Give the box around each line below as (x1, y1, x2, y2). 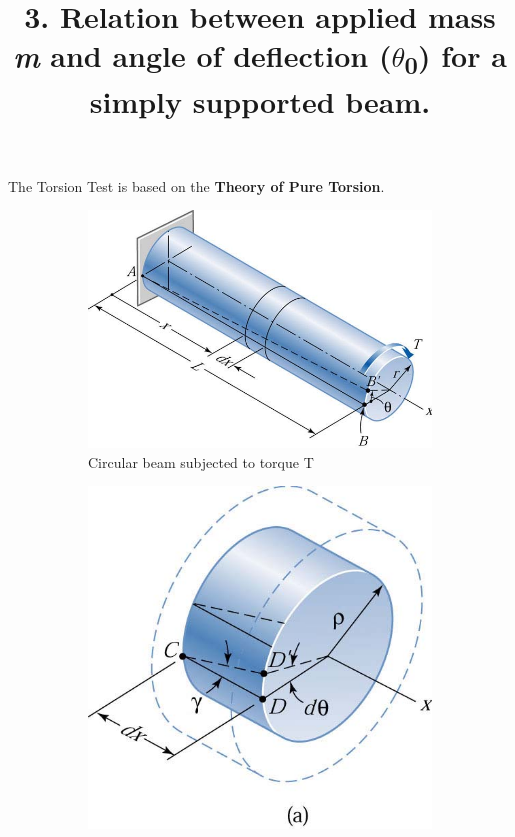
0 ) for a (404, 35, 507, 81)
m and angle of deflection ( (13, 35, 392, 77)
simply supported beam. (89, 80, 431, 121)
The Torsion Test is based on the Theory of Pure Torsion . (8, 175, 385, 196)
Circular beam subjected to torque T (88, 451, 314, 472)
